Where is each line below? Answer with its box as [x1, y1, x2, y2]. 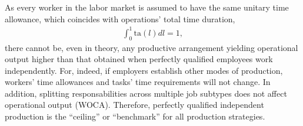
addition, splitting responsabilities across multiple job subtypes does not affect [5, 87, 287, 99]
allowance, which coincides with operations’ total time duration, [5, 12, 235, 25]
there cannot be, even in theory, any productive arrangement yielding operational [5, 41, 298, 53]
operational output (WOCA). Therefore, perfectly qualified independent [5, 98, 264, 111]
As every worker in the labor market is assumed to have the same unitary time [5, 1, 289, 13]
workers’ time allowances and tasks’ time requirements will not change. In [5, 76, 271, 88]
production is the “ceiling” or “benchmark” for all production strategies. [5, 110, 265, 122]
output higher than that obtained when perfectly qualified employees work [5, 53, 273, 65]
